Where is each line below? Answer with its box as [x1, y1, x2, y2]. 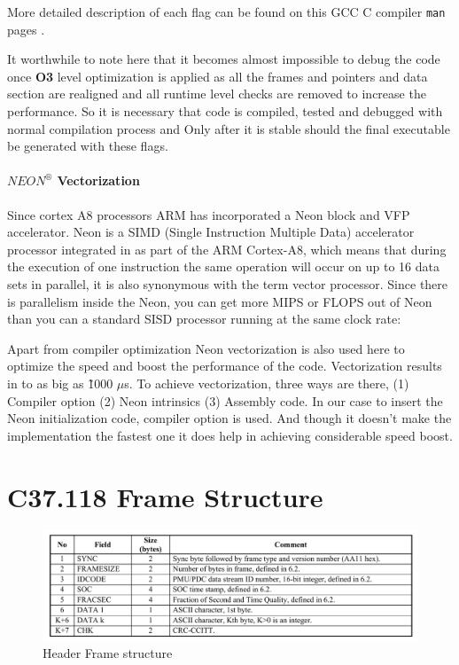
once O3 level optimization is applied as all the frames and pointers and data [7, 66, 428, 85]
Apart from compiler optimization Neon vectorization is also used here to [7, 339, 405, 357]
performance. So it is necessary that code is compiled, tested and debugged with [7, 102, 443, 121]
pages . [7, 20, 45, 38]
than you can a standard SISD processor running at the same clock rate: [7, 309, 401, 328]
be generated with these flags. [7, 137, 168, 155]
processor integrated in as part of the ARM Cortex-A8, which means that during [7, 239, 447, 258]
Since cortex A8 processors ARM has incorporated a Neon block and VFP [7, 205, 410, 223]
